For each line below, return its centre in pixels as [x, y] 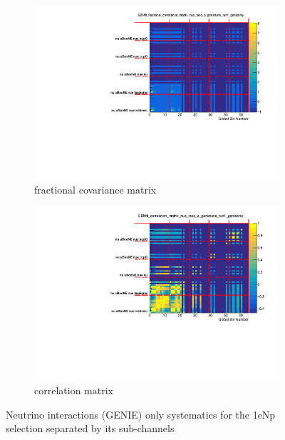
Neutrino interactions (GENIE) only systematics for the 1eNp [141, 414]
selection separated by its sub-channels [90, 428]
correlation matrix [74, 390]
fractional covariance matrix [95, 189]
